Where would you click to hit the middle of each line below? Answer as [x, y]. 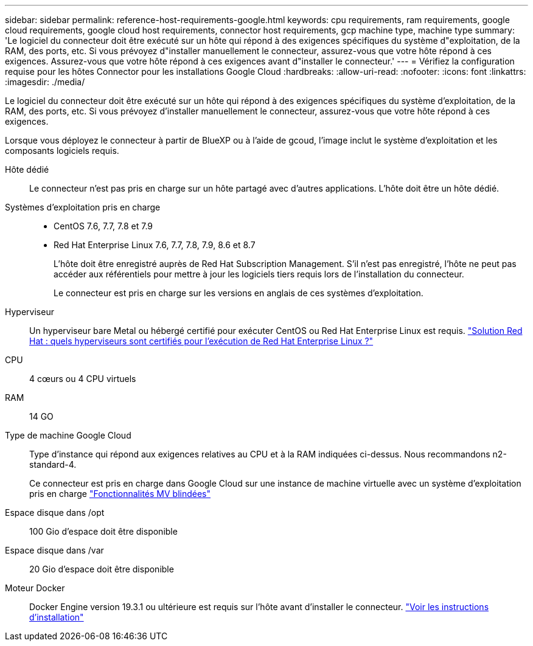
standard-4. [53, 464]
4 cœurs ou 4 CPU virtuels [83, 379]
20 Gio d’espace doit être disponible [102, 569]
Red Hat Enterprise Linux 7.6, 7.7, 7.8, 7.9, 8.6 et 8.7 [155, 245]
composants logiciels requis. [62, 151]
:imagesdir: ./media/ [45, 82]
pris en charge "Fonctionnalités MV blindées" [120, 494]
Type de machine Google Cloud [68, 435]
